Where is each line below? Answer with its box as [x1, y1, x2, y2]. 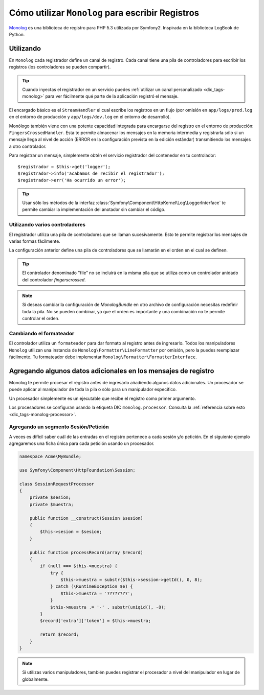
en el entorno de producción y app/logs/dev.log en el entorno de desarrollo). [9, 114, 171, 120]
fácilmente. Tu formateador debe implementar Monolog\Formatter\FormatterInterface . [9, 354, 197, 360]
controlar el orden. [22, 316, 60, 322]
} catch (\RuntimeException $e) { [50, 584, 133, 589]
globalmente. [22, 676, 49, 682]
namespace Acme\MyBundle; [19, 454, 82, 460]
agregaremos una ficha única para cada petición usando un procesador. [9, 440, 154, 446]
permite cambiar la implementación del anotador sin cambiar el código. [22, 207, 166, 212]
